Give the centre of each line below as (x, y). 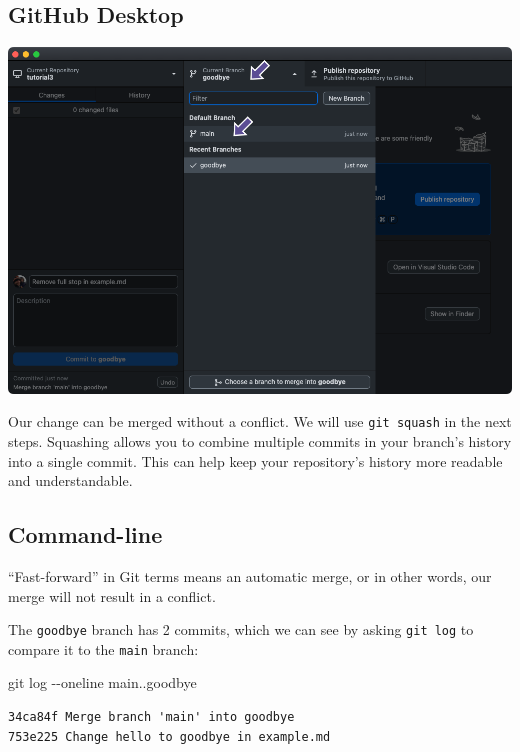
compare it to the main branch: (103, 648)
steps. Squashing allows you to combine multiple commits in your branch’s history (260, 440)
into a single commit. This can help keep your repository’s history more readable (255, 460)
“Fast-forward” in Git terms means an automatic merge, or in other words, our (250, 575)
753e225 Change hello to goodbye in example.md (169, 736)
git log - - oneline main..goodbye (102, 682)
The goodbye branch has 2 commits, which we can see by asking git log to (241, 629)
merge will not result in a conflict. (112, 595)
